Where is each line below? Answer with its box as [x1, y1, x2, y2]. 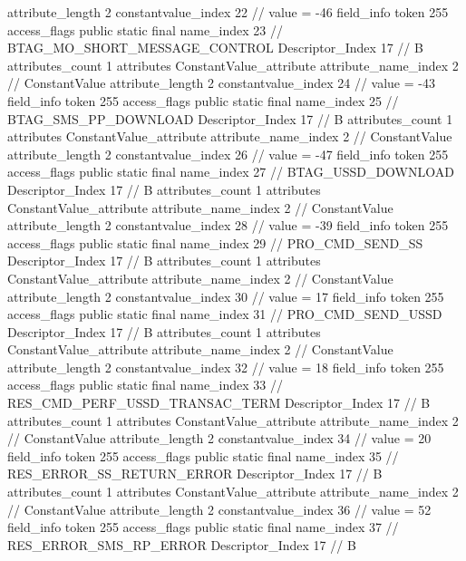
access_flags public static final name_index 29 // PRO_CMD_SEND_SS [7, 233, 423, 252]
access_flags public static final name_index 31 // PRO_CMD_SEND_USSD [7, 305, 442, 324]
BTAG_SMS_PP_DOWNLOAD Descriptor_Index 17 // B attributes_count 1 [7, 109, 453, 128]
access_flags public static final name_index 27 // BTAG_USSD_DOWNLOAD [7, 162, 454, 181]
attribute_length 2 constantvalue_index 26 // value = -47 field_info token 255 [7, 144, 449, 163]
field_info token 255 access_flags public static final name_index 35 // [7, 446, 399, 465]
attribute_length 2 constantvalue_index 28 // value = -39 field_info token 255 [7, 216, 449, 235]
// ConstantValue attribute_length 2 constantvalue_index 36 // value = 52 [7, 499, 432, 518]
